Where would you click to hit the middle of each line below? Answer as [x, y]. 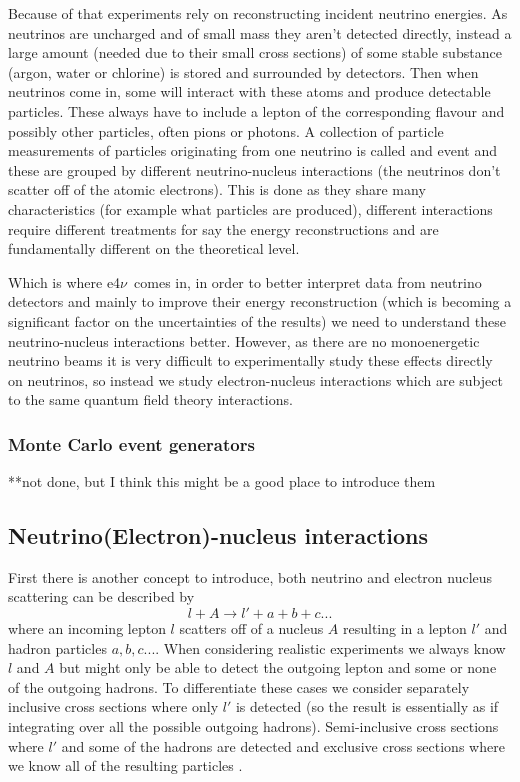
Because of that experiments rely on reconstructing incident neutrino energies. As [258, 13]
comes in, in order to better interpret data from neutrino [308, 281]
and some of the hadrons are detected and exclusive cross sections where [283, 745]
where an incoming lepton [87, 628]
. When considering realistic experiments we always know [330, 647]
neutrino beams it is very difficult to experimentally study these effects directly [250, 360]
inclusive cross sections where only [113, 706]
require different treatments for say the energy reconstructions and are [223, 228]
